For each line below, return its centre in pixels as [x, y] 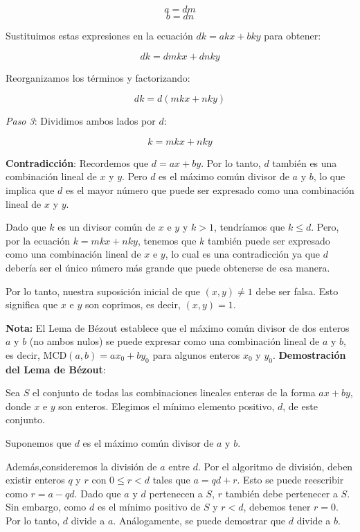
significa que [32, 304]
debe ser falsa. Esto [297, 291]
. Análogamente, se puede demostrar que [199, 521]
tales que [171, 480]
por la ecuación [38, 240]
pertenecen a [176, 493]
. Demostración [309, 354]
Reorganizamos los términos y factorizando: [98, 77]
